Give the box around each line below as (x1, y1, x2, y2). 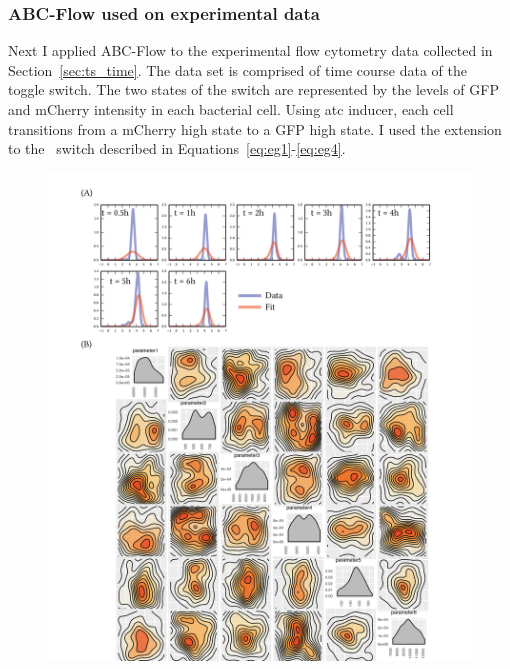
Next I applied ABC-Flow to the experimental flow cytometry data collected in (8, 40, 493, 61)
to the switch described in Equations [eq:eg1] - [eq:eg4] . (8, 138, 346, 159)
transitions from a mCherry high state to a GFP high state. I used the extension (8, 118, 502, 139)
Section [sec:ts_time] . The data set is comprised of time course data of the (8, 59, 467, 80)
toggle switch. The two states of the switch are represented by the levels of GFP (8, 79, 499, 100)
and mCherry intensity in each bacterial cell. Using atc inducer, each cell (8, 99, 454, 119)
